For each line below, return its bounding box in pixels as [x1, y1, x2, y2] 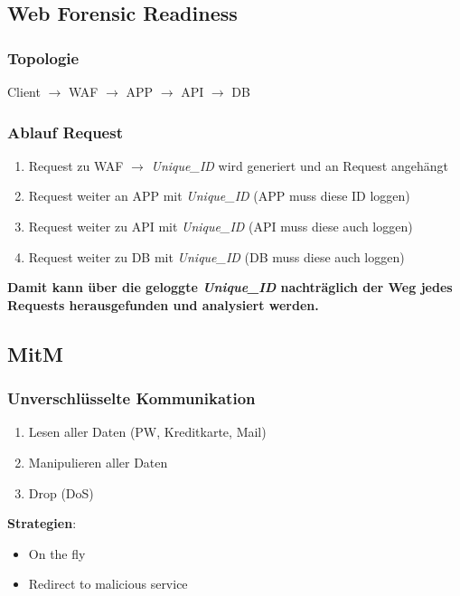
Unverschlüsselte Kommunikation [7, 387, 256, 410]
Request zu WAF [28, 156, 124, 175]
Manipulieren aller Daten [28, 452, 168, 471]
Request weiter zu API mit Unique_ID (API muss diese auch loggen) [28, 217, 413, 235]
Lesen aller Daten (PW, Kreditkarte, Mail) [28, 422, 267, 441]
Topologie [7, 46, 80, 69]
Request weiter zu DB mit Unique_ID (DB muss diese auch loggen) [28, 247, 405, 266]
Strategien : [7, 514, 77, 533]
